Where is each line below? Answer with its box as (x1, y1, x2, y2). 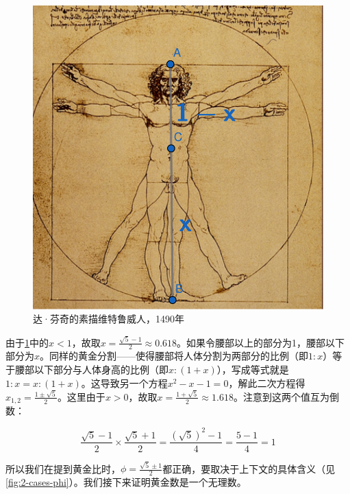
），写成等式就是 (216, 362, 289, 377)
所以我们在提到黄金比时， (5, 461, 121, 475)
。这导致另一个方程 (81, 375, 168, 390)
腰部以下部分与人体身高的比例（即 (14, 362, 168, 377)
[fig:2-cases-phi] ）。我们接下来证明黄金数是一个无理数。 (5, 475, 247, 489)
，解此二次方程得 (228, 375, 305, 390)
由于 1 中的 (5, 335, 49, 349)
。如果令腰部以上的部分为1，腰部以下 (177, 335, 345, 349)
